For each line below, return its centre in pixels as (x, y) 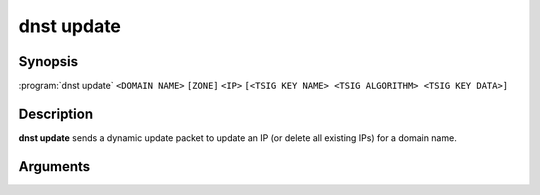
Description (56, 113)
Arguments (54, 166)
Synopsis (48, 61)
